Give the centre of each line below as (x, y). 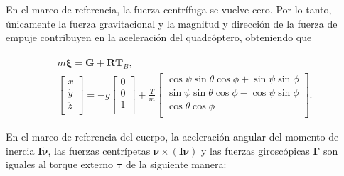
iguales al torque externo (60, 164)
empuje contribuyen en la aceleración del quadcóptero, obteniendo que (159, 37)
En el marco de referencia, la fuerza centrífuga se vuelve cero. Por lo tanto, (169, 9)
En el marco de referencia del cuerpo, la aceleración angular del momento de (172, 136)
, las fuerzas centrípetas (99, 150)
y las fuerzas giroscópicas (256, 150)
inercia (20, 150)
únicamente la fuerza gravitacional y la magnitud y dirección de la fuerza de (172, 23)
